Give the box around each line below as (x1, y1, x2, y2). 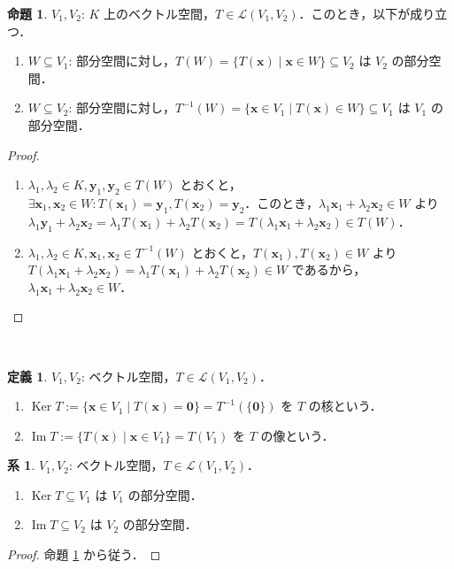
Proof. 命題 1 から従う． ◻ (7, 545, 161, 564)
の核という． (308, 396, 382, 415)
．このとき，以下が (298, 4, 411, 22)
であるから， (291, 260, 366, 279)
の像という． (260, 426, 335, 444)
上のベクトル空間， (104, 4, 216, 22)
